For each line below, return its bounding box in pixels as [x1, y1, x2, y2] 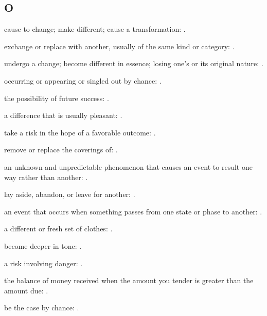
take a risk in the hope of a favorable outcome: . [4, 127, 156, 137]
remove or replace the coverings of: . [4, 144, 118, 155]
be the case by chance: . [4, 302, 79, 313]
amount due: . [4, 285, 48, 295]
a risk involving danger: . [4, 258, 83, 268]
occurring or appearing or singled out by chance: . [4, 75, 162, 86]
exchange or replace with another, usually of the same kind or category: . [4, 41, 235, 51]
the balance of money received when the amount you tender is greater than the [4, 275, 254, 286]
